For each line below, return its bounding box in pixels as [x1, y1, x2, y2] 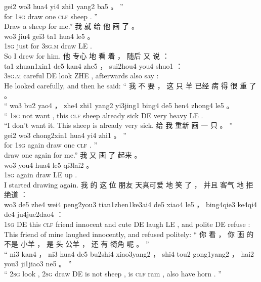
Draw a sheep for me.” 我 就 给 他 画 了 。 [4, 21, 139, 31]
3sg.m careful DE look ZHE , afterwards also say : [4, 70, 159, 81]
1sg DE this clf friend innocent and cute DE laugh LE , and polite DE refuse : [4, 219, 250, 229]
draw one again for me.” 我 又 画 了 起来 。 [4, 149, 142, 160]
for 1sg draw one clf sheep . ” [4, 11, 98, 21]
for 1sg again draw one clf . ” [4, 139, 97, 150]
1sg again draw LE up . [4, 169, 77, 180]
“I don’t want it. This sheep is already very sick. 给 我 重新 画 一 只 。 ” [4, 120, 233, 130]
